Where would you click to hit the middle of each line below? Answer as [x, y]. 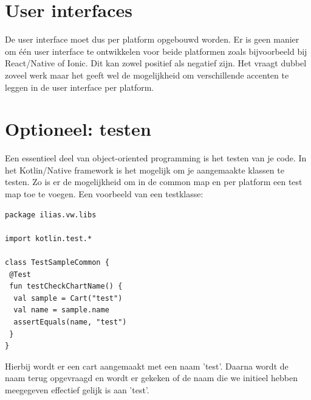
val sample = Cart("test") [68, 298]
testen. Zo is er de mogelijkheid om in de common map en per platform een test [154, 182]
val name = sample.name [61, 310]
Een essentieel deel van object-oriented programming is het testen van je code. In [156, 158]
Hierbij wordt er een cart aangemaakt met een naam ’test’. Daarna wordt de [147, 366]
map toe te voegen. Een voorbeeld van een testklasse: [104, 194]
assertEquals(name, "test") [70, 322]
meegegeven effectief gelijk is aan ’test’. [77, 389]
